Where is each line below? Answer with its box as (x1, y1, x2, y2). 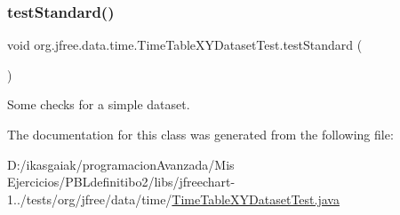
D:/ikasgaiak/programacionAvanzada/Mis (7, 155, 235, 173)
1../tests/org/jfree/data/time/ (7, 189, 172, 208)
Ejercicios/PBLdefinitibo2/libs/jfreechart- (7, 172, 236, 191)
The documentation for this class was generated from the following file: (7, 125, 394, 143)
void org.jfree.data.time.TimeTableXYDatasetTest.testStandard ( (7, 36, 363, 54)
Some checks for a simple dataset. (7, 95, 190, 114)
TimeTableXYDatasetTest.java (172, 189, 340, 208)
